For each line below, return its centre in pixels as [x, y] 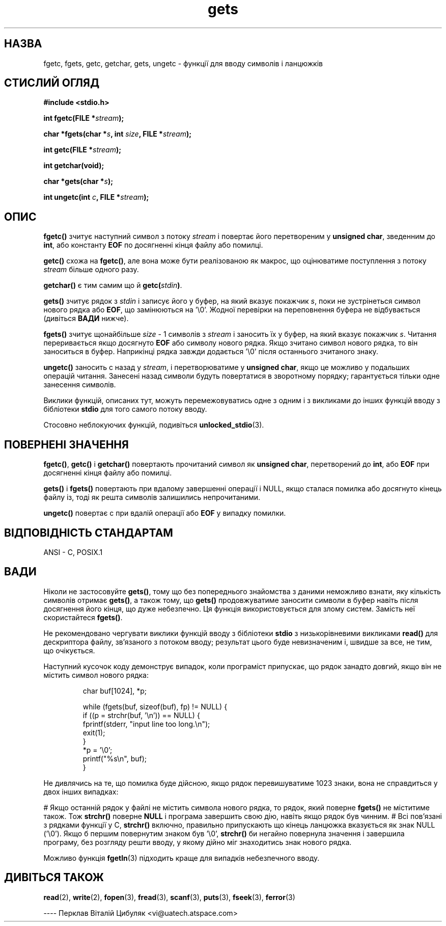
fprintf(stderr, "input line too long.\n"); [146, 724]
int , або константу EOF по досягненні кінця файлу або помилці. [153, 245]
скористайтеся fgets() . [83, 617]
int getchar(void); [74, 166]
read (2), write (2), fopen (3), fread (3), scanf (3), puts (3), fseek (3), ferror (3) [169, 897]
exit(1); [94, 732]
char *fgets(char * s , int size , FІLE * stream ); [117, 134]
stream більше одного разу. [91, 270]
